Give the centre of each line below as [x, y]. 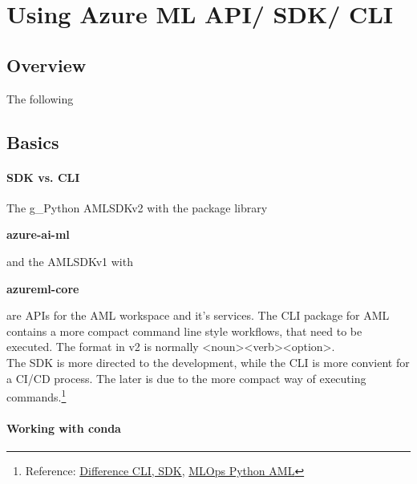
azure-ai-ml [38, 234]
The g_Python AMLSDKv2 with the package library [137, 207]
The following [40, 98]
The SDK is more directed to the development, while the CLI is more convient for [208, 362]
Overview [47, 65]
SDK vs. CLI [43, 177]
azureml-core [43, 288]
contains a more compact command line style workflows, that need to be [184, 331]
